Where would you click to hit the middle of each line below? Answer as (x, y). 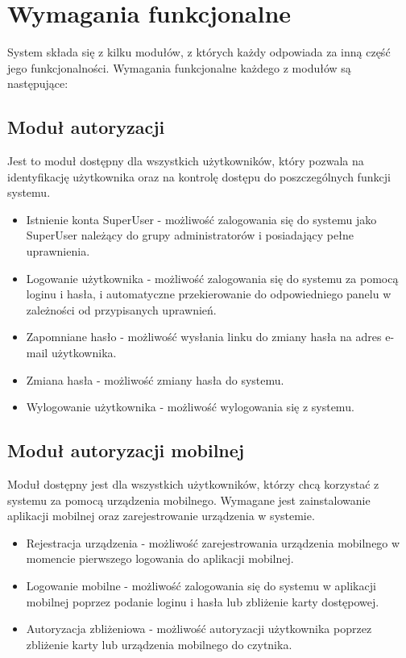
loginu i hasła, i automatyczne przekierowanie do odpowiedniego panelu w (209, 294)
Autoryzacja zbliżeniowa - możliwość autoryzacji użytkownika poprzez (199, 629)
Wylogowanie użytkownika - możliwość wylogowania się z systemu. (190, 407)
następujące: (38, 83)
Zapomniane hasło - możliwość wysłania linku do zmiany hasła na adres (204, 337)
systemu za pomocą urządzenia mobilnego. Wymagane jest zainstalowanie (189, 500)
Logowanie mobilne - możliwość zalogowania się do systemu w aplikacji (201, 585)
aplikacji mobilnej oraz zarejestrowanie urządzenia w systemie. (161, 516)
